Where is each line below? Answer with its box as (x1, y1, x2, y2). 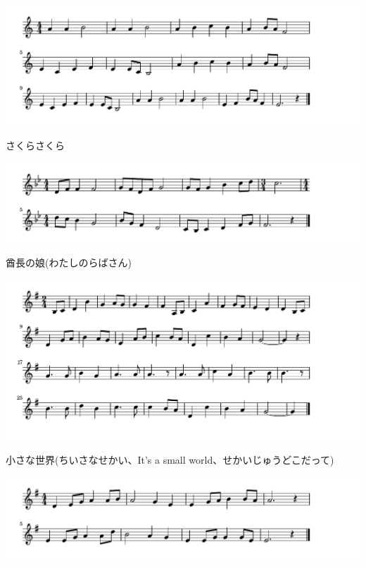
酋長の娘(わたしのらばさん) (6, 255, 132, 270)
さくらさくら (6, 138, 65, 153)
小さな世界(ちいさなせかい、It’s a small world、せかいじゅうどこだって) (6, 452, 334, 467)
